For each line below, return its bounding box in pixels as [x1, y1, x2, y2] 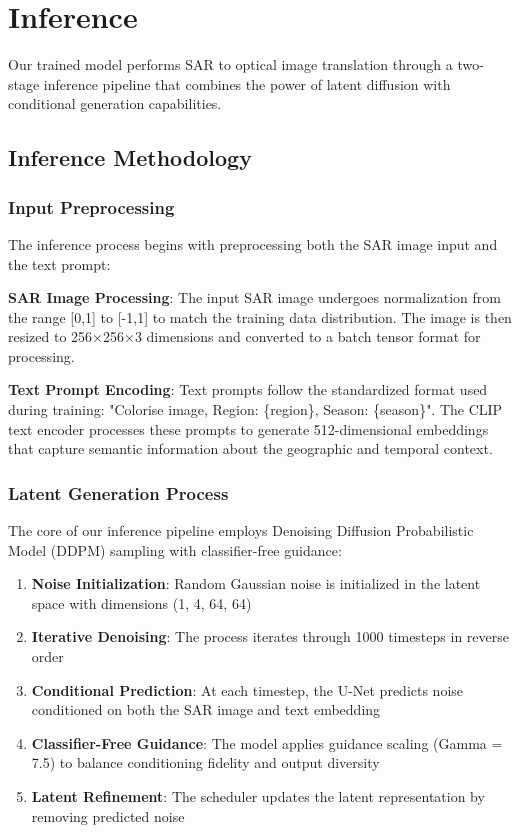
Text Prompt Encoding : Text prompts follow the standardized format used [8, 379, 488, 400]
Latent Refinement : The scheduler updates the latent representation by [31, 786, 485, 806]
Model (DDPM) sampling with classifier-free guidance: [8, 539, 342, 560]
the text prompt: [8, 253, 111, 274]
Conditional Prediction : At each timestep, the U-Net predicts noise [31, 679, 464, 700]
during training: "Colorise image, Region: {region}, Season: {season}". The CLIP [8, 399, 503, 420]
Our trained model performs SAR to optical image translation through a [8, 54, 453, 75]
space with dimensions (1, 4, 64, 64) [31, 592, 252, 613]
